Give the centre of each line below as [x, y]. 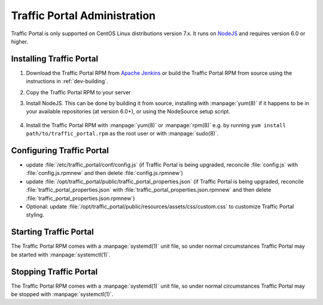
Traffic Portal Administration [83, 16]
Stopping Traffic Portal [54, 272]
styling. [35, 215]
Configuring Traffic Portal [60, 150]
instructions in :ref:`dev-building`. [67, 81]
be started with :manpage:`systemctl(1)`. [61, 254]
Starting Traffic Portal [52, 232]
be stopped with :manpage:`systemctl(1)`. [62, 294]
